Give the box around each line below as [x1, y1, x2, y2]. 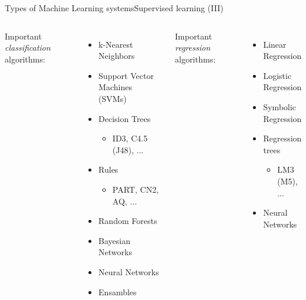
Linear [263, 38, 287, 50]
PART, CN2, [112, 183, 159, 195]
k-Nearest [98, 38, 133, 50]
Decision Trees [98, 112, 151, 124]
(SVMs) [98, 92, 127, 104]
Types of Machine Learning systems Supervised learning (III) [5, 2, 223, 14]
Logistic [263, 69, 292, 81]
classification [5, 41, 51, 54]
